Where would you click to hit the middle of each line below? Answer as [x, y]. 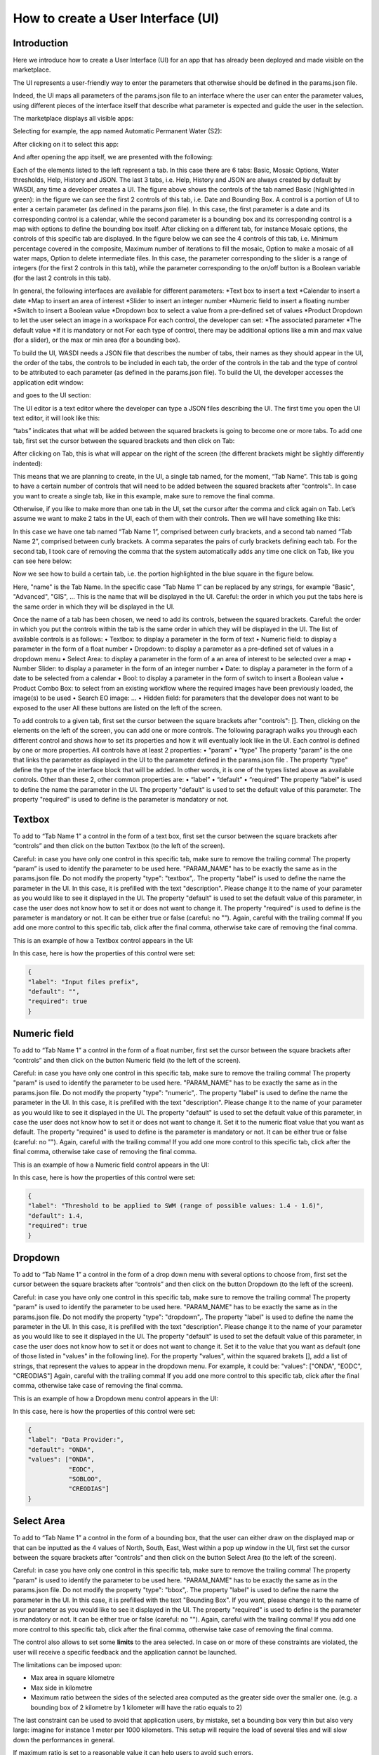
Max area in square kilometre [73, 1678]
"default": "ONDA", [61, 1449]
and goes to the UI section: [52, 395]
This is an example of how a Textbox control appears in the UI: [103, 940]
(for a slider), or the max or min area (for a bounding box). [97, 340]
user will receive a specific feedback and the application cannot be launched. [125, 1652]
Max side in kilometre [61, 1688]
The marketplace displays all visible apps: [73, 119]
